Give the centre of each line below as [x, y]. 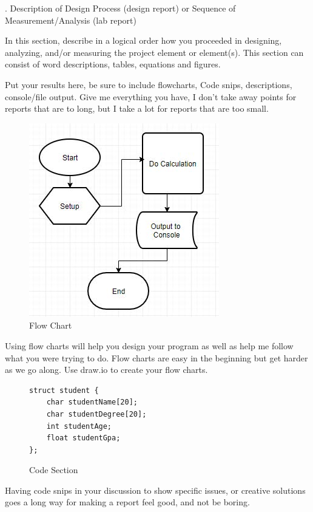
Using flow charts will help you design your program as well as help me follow [149, 345]
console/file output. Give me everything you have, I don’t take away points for [151, 96]
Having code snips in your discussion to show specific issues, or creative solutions [155, 490]
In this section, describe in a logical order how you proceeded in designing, [143, 40]
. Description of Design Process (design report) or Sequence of [120, 8]
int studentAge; [79, 426]
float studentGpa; [83, 438]
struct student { [64, 390]
